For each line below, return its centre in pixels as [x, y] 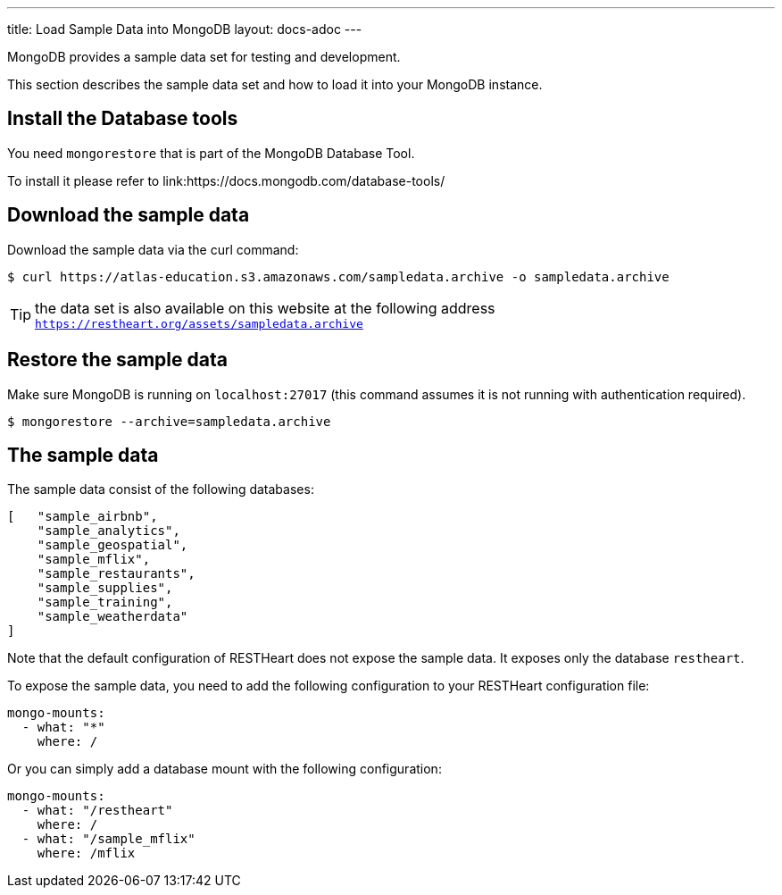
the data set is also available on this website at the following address [265, 308]
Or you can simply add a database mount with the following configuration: [225, 769]
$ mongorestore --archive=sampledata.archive [169, 421]
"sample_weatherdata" [112, 617]
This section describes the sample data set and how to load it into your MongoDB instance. [275, 84]
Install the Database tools [123, 119]
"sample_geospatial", [112, 545]
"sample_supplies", [105, 588]
